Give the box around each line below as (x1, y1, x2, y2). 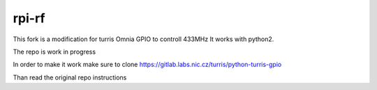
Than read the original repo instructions (13, 73, 127, 82)
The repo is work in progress (13, 47, 96, 56)
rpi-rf (13, 10, 45, 26)
